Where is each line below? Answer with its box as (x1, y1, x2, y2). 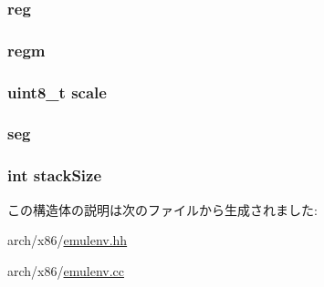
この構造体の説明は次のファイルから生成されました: (7, 200, 318, 219)
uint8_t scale (7, 80, 107, 103)
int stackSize (7, 164, 102, 187)
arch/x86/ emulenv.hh (7, 231, 128, 250)
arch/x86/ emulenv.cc (7, 261, 124, 280)
